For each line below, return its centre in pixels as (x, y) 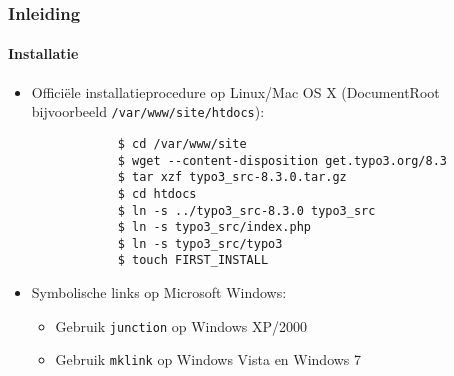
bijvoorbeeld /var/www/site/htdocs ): (148, 111)
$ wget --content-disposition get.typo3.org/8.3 (282, 160)
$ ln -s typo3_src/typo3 (200, 243)
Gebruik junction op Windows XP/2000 (181, 325)
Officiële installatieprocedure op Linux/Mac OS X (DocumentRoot (235, 91)
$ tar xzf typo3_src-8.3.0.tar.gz (232, 177)
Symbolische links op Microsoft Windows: (159, 292)
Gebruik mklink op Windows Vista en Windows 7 (208, 359)
